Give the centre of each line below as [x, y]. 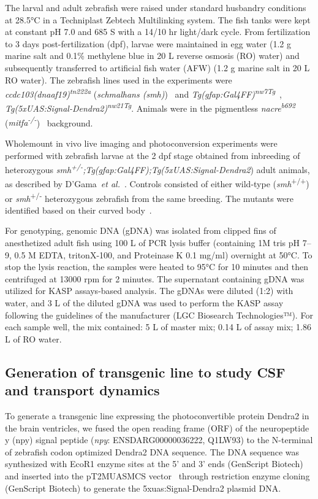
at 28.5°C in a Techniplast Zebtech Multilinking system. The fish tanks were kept [158, 19]
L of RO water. [33, 338]
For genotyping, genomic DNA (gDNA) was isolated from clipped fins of [141, 230]
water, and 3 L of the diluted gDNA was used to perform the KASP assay [144, 303]
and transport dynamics [82, 390]
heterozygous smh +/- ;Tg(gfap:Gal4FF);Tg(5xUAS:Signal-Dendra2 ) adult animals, [157, 168]
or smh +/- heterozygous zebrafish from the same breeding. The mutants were [150, 197]
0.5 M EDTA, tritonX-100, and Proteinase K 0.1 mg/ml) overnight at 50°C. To [163, 254]
